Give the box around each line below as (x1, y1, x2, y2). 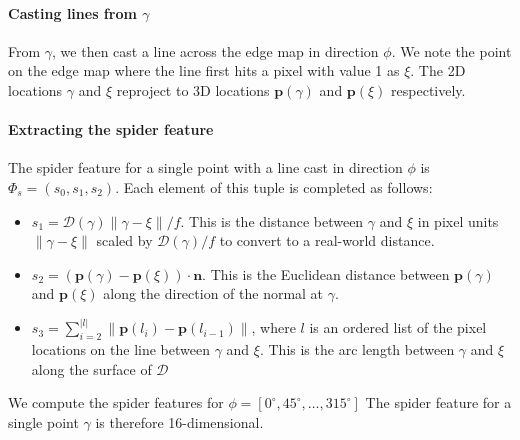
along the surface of (31, 358, 152, 379)
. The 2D (410, 60, 466, 81)
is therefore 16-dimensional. (95, 411, 264, 432)
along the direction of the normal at (103, 283, 324, 304)
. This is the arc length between (259, 339, 455, 360)
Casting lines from (8, 2, 137, 23)
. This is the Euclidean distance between (202, 263, 450, 284)
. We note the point (391, 40, 512, 61)
